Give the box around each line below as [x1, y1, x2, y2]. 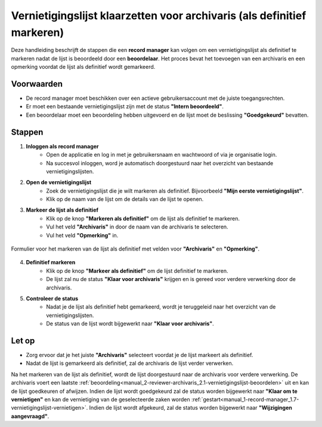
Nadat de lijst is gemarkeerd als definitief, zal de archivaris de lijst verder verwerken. [26, 359, 234, 367]
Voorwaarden [11, 78, 63, 89]
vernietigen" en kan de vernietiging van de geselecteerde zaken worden [11, 396, 190, 403]
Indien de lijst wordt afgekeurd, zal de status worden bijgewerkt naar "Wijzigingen [89, 404, 292, 411]
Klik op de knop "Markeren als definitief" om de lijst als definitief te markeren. [46, 215, 240, 222]
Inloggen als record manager [26, 142, 99, 150]
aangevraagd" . [11, 413, 49, 420]
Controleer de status [26, 295, 79, 302]
